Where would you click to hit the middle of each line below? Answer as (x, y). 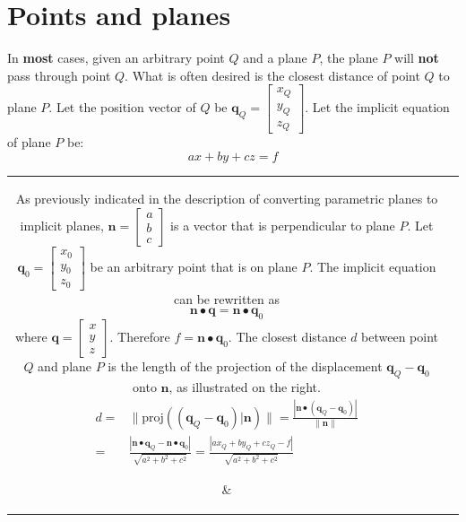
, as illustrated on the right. (245, 387)
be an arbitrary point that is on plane (194, 266)
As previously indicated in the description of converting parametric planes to (227, 199)
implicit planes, (62, 226)
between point (400, 337)
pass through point (59, 75)
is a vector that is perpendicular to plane (283, 226)
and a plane (275, 58)
